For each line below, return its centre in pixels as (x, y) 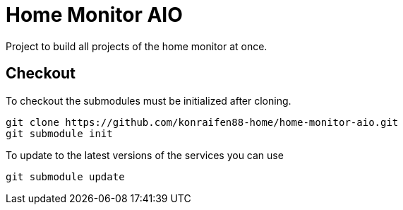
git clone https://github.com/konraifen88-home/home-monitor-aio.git (202, 122)
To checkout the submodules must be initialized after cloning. (149, 100)
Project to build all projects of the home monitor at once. (137, 46)
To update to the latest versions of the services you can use (145, 155)
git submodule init (59, 133)
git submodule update (65, 176)
